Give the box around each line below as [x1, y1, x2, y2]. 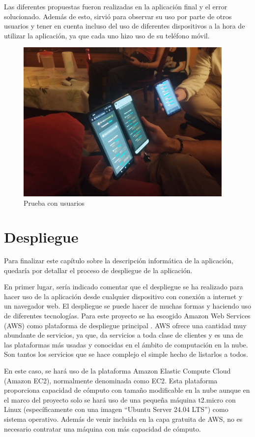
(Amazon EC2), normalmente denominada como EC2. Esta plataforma [4, 375, 218, 385]
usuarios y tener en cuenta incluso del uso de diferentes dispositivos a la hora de [4, 21, 245, 31]
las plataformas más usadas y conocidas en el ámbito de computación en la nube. [4, 339, 248, 349]
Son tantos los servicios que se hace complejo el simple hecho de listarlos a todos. [4, 349, 248, 359]
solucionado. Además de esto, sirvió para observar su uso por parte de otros [4, 11, 232, 21]
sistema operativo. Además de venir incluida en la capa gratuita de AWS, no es [4, 413, 243, 424]
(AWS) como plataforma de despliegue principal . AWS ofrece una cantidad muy [4, 320, 247, 330]
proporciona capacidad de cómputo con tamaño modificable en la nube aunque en [4, 385, 250, 395]
